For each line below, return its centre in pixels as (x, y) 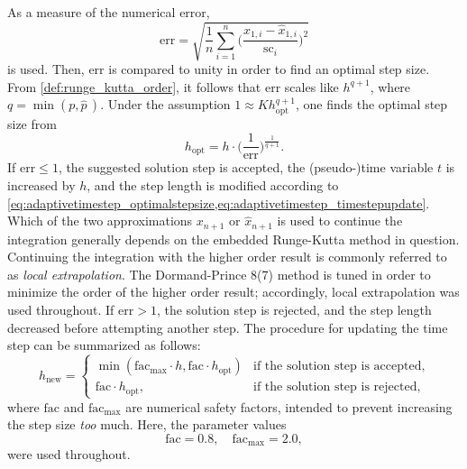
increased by (41, 185)
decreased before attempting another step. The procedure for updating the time (228, 327)
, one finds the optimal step (371, 104)
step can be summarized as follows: (104, 345)
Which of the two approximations (100, 221)
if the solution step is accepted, (339, 367)
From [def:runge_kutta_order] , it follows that (134, 86)
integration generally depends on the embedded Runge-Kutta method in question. (233, 239)
